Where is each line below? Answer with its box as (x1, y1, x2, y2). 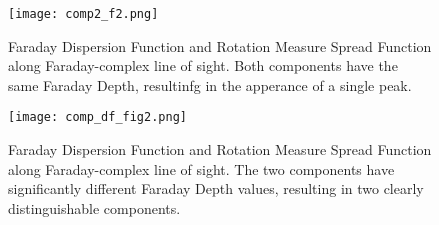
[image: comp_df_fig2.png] (8, 110, 187, 125)
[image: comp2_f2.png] (8, 7, 159, 21)
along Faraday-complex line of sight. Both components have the (8, 55, 398, 76)
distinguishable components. (8, 197, 181, 218)
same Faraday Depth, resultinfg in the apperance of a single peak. (8, 74, 412, 95)
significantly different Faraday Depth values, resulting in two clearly (8, 178, 424, 199)
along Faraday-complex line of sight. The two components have (8, 158, 395, 179)
